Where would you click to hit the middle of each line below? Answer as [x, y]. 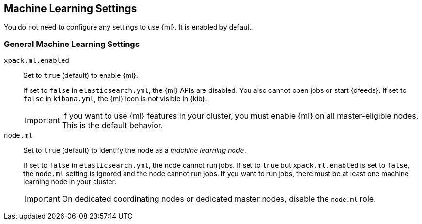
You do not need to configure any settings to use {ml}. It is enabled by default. [129, 27]
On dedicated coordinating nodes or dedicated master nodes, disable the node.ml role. [219, 199]
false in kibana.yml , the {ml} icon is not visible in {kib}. [115, 99]
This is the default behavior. [112, 126]
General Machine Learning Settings [72, 44]
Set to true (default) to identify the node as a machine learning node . [135, 150]
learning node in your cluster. [70, 182]
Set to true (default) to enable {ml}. [81, 75]
